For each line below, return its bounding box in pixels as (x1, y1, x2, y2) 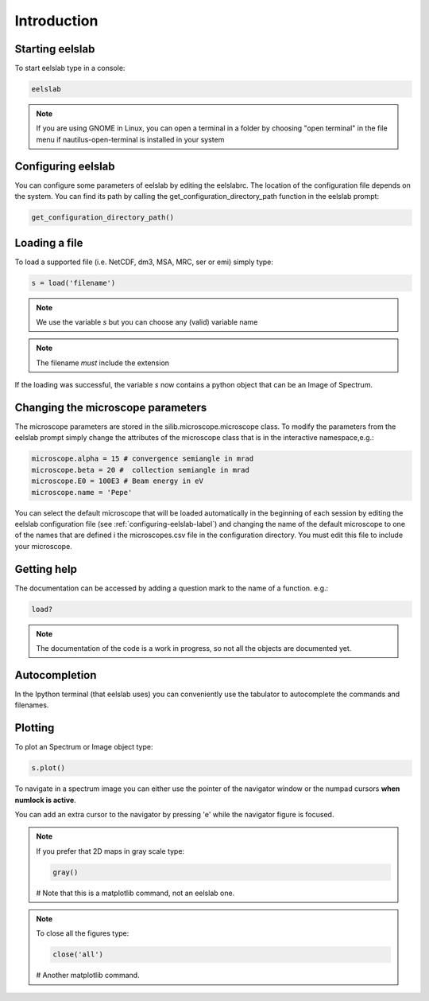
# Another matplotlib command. (36, 971, 140, 980)
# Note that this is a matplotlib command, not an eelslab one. (36, 888, 235, 898)
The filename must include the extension (36, 358, 170, 368)
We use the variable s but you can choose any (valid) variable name (36, 317, 258, 326)
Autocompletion (14, 668, 97, 682)
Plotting (14, 721, 55, 735)
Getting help (14, 562, 77, 576)
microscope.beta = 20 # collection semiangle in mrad (31, 465, 249, 474)
